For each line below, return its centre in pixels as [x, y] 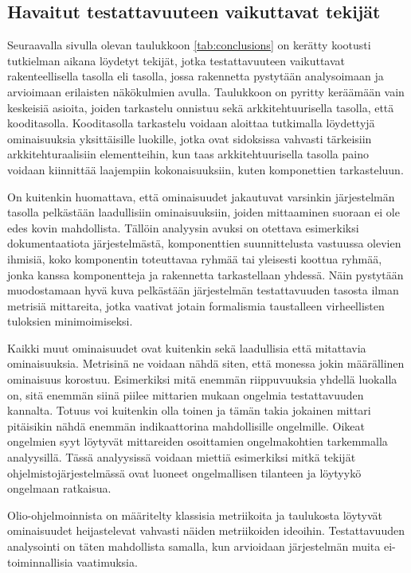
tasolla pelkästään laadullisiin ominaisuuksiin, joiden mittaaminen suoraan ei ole [204, 212]
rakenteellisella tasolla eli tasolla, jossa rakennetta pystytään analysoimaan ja [196, 76]
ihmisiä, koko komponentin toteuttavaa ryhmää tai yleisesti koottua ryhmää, [195, 258]
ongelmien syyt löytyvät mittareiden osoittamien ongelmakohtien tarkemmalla [198, 441]
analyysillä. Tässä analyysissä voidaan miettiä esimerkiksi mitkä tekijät [182, 457]
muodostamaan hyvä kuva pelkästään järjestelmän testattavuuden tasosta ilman [203, 290]
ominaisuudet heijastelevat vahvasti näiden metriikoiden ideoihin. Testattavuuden [206, 530]
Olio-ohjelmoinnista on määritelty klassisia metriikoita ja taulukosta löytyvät [195, 515]
